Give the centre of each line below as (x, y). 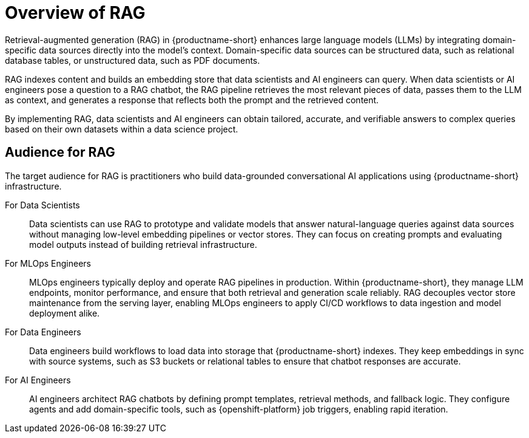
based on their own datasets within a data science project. (122, 129)
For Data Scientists (42, 205)
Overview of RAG (75, 13)
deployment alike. (65, 313)
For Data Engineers (43, 332)
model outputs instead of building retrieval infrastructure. (143, 244)
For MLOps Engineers (48, 263)
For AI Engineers (38, 380)
